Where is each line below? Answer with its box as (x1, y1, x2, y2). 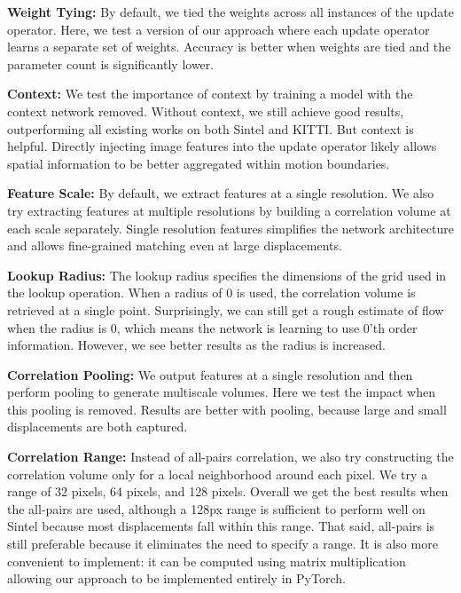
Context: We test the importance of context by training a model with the (7, 84, 413, 103)
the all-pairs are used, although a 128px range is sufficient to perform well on (7, 499, 426, 518)
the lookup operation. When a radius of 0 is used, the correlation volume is (7, 283, 416, 302)
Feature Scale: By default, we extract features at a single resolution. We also (7, 184, 434, 202)
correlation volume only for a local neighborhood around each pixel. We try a (7, 464, 427, 483)
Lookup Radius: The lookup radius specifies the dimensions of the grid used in (7, 265, 447, 284)
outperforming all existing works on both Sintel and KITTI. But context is (7, 119, 414, 138)
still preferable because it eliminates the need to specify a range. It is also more (7, 534, 438, 553)
